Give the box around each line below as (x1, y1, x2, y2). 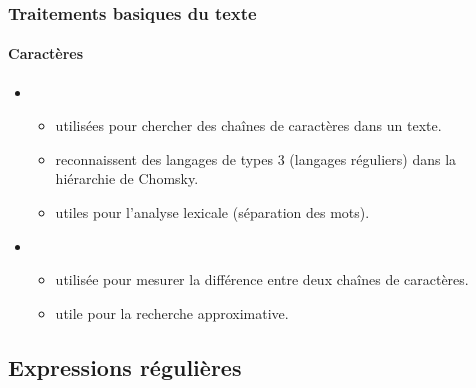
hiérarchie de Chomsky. (55, 168, 199, 189)
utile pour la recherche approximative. (55, 302, 289, 323)
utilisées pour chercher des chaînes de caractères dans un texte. (55, 115, 442, 136)
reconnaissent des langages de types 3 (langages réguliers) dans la (55, 148, 457, 169)
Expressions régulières (8, 351, 242, 382)
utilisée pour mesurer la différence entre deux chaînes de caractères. (55, 269, 469, 290)
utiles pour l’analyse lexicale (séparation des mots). (55, 202, 370, 223)
